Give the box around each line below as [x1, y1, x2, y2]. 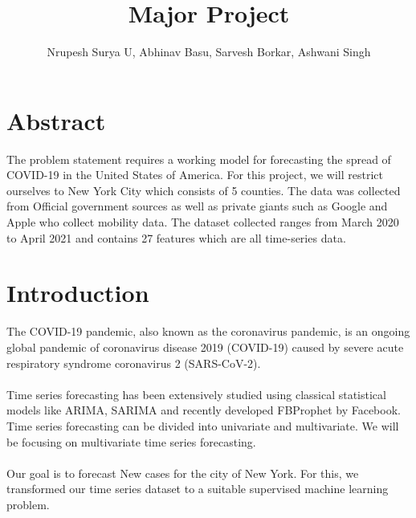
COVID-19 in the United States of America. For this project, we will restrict [6, 166, 384, 183]
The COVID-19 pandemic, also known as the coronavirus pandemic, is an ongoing [6, 323, 410, 340]
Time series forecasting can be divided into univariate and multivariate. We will [6, 417, 399, 434]
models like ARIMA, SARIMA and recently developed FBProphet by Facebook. [6, 402, 401, 418]
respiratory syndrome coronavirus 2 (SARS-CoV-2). [6, 354, 261, 371]
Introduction [6, 276, 149, 309]
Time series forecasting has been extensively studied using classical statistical [6, 385, 386, 402]
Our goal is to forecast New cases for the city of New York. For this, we [6, 464, 359, 481]
